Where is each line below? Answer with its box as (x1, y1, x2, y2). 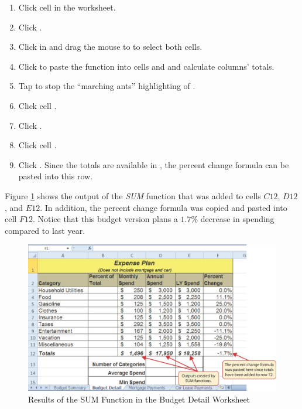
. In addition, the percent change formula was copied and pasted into (40, 201, 287, 213)
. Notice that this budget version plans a (32, 213, 178, 225)
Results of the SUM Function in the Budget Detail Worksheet (28, 393, 250, 405)
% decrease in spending (191, 213, 274, 225)
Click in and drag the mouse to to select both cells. (18, 40, 203, 53)
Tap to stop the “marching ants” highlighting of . (18, 80, 195, 92)
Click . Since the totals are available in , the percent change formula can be (18, 158, 289, 171)
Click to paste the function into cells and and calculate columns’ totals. (18, 60, 274, 72)
